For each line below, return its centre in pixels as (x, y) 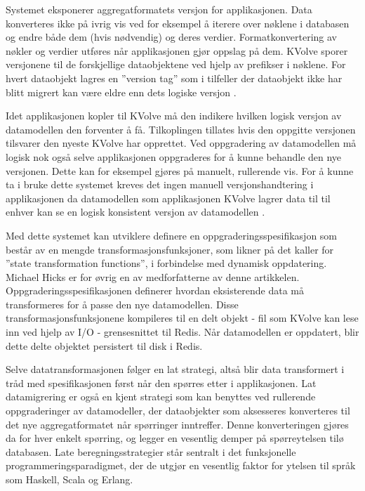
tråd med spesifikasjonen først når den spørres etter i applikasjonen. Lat (161, 382)
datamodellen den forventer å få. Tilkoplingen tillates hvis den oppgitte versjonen (181, 129)
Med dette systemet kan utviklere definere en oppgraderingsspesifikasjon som (172, 235)
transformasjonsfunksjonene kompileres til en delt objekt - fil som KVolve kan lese (182, 318)
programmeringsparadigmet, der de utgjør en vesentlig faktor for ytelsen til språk (181, 465)
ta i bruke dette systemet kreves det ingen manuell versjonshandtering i (160, 184)
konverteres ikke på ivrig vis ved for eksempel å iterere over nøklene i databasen (178, 23)
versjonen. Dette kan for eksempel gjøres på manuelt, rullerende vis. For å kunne (180, 170)
